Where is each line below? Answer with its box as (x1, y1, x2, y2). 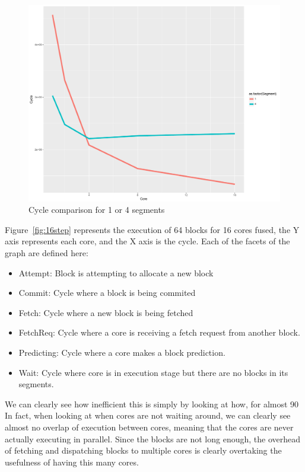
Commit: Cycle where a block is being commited (18, 286, 196, 299)
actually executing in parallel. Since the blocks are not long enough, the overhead (5, 432, 300, 445)
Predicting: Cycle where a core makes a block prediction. (18, 346, 225, 358)
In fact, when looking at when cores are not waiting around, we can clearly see (5, 409, 291, 422)
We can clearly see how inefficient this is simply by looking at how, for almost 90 (5, 397, 299, 410)
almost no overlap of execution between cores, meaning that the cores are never (5, 420, 294, 433)
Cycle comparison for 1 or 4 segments (28, 203, 165, 216)
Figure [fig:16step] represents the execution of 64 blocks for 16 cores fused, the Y (5, 223, 300, 235)
